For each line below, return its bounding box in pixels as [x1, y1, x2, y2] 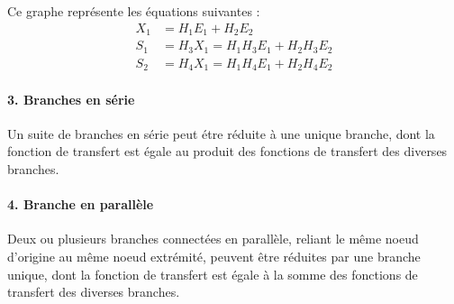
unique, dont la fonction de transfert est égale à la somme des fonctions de [7, 264, 418, 283]
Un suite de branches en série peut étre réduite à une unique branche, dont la [7, 124, 435, 143]
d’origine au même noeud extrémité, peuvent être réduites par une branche [7, 247, 421, 266]
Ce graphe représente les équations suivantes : [7, 2, 260, 20]
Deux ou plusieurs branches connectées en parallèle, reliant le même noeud [7, 229, 419, 248]
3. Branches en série [7, 89, 135, 108]
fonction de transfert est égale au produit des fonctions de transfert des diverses [7, 142, 448, 161]
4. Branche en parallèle [7, 195, 154, 214]
